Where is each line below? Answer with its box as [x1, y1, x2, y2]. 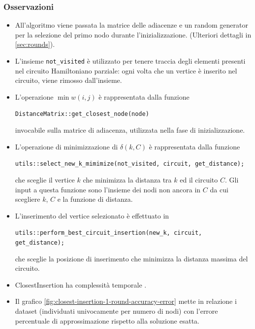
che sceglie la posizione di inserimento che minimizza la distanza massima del [15, 253, 248, 263]
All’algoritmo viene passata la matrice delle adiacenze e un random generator [15, 20, 249, 30]
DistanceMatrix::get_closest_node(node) [15, 110, 149, 118]
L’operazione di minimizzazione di [15, 141, 118, 151]
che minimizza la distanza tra [83, 174, 172, 184]
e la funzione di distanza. [57, 194, 133, 204]
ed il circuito [180, 174, 218, 184]
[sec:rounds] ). [15, 39, 55, 49]
